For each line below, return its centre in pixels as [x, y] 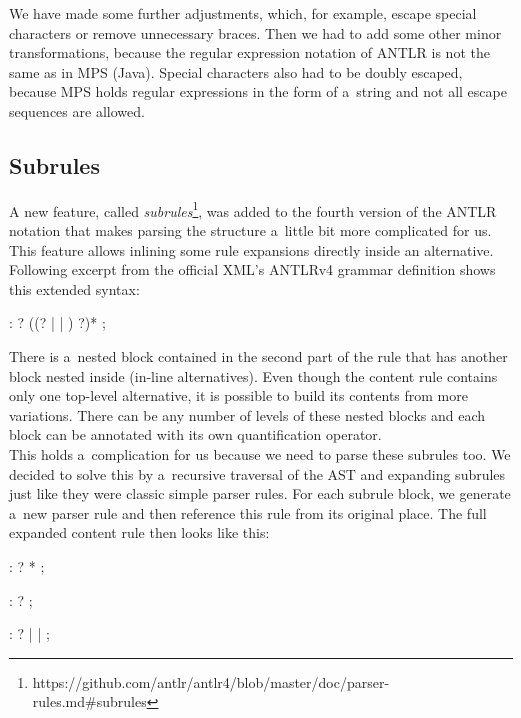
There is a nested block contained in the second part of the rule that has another [258, 355]
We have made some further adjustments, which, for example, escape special [243, 13]
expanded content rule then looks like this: [139, 532]
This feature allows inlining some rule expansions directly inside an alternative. [251, 249]
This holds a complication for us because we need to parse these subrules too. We [260, 453]
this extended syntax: [74, 288]
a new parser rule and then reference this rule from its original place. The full [248, 512]
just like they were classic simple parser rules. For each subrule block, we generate [260, 493]
